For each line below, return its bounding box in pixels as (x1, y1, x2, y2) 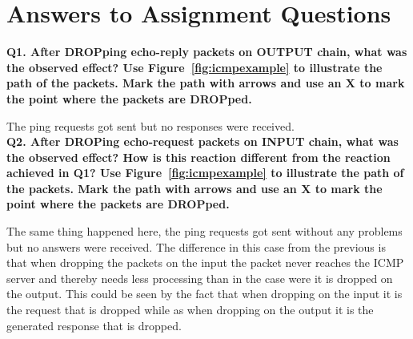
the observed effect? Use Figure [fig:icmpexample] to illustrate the (6, 59, 383, 75)
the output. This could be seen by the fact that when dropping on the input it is (6, 285, 403, 302)
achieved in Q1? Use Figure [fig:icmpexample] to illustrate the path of (6, 164, 404, 181)
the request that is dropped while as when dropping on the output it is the (6, 301, 374, 318)
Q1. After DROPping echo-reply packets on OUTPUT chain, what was (6, 43, 407, 60)
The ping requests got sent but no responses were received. (6, 117, 295, 134)
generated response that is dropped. (6, 317, 182, 333)
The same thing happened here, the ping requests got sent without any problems (6, 223, 403, 240)
